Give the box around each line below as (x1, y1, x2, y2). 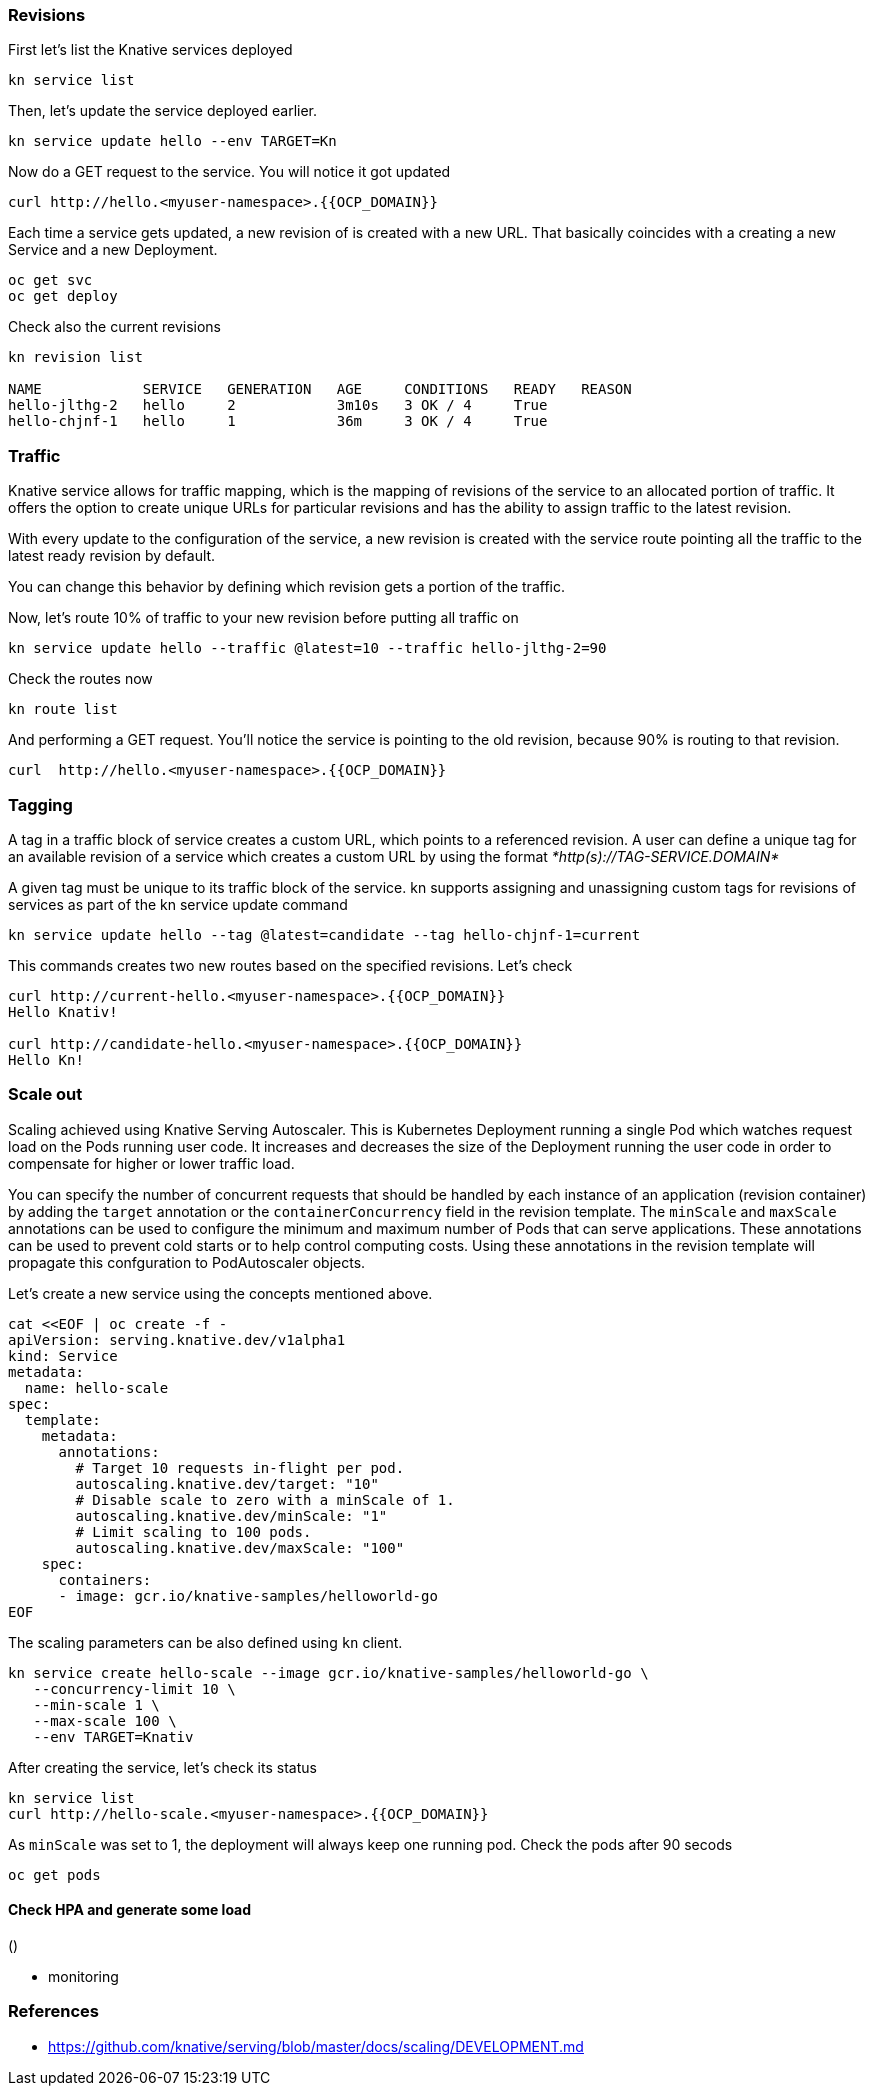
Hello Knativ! (8, 1003, 118, 1020)
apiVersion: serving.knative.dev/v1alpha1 (8, 1331, 346, 1348)
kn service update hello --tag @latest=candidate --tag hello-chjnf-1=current (8, 926, 641, 943)
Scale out (8, 1084, 83, 1105)
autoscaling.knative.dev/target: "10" (75, 1475, 379, 1492)
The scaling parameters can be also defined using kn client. (8, 1633, 403, 1651)
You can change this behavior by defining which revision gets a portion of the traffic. (8, 578, 565, 596)
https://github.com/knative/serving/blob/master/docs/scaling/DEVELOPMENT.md (48, 2037, 584, 2055)
